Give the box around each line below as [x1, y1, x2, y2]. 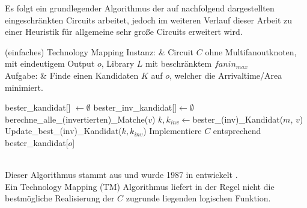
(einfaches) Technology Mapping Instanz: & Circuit [5, 45, 194, 58]
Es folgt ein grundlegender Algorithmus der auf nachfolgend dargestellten [5, 2, 275, 14]
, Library [101, 57, 135, 70]
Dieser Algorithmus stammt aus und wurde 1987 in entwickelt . [5, 168, 238, 181]
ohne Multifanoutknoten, [205, 45, 297, 58]
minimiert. [5, 81, 43, 93]
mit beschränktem [145, 57, 212, 70]
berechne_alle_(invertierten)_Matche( [5, 112, 148, 125]
